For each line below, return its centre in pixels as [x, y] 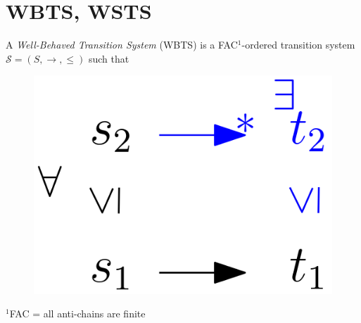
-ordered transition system [298, 45]
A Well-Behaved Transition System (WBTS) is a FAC [122, 45]
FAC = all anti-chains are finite [77, 313]
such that [109, 58]
